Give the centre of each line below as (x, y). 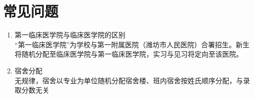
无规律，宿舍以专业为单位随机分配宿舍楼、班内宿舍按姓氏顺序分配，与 (129, 80)
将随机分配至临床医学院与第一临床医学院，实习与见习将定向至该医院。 (129, 54)
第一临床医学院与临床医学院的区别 (70, 35)
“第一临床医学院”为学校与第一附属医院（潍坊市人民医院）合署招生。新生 (132, 44)
